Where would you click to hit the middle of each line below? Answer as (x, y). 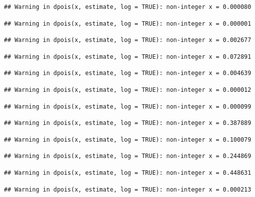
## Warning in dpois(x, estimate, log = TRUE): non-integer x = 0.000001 (128, 23)
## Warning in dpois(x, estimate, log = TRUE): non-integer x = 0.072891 (128, 57)
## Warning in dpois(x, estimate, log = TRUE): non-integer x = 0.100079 (128, 139)
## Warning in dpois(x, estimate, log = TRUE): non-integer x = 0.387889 (128, 123)
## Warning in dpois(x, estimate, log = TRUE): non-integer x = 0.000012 (128, 90)
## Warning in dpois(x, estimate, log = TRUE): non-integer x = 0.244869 (128, 156)
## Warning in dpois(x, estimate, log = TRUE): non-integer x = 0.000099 (128, 106)
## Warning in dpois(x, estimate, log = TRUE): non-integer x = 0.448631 (128, 173)
